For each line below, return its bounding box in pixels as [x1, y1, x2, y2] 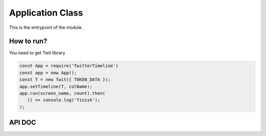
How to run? [9, 37, 47, 45]
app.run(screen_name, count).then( [19, 91, 105, 96]
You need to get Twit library [9, 50, 66, 56]
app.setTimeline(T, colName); [19, 84, 93, 89]
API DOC [9, 118, 36, 127]
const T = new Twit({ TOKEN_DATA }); [19, 77, 111, 83]
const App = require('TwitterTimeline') [19, 63, 118, 68]
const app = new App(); [19, 70, 77, 75]
